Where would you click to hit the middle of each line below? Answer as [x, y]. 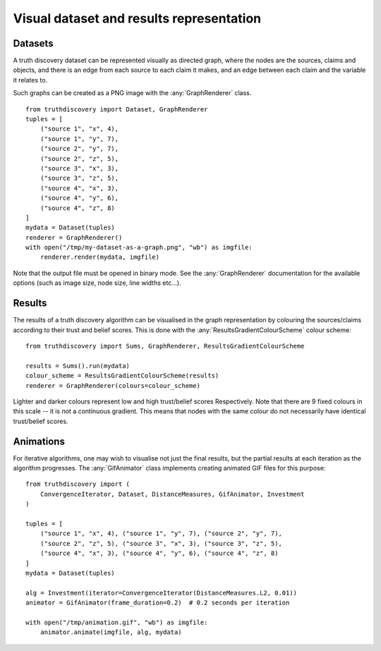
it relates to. [30, 80]
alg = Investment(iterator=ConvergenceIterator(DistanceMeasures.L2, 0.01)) [162, 593]
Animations [39, 441]
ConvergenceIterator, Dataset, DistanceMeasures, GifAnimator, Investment [172, 494]
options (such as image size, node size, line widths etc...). [97, 283]
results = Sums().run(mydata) [78, 366]
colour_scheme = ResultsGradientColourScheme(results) [122, 376]
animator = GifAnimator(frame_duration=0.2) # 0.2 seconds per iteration [158, 603]
